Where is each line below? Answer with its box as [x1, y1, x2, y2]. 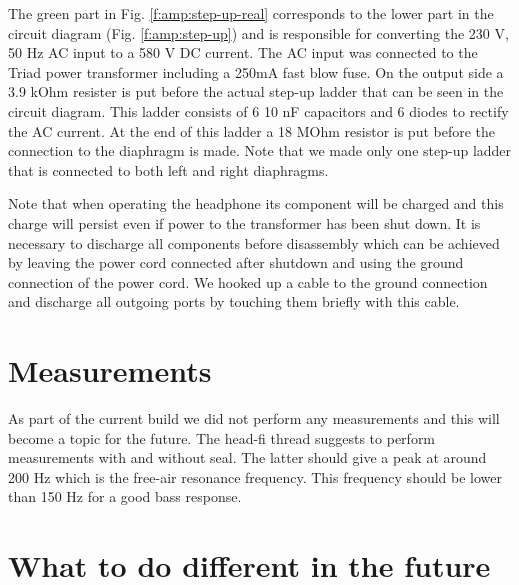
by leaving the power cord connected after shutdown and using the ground [8, 252, 464, 273]
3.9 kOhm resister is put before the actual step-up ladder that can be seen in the [8, 81, 504, 102]
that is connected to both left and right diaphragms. [8, 159, 329, 180]
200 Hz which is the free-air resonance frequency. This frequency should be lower [8, 466, 503, 487]
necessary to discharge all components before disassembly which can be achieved [8, 232, 500, 253]
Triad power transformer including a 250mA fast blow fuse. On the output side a [8, 61, 504, 82]
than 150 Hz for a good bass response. [8, 486, 242, 507]
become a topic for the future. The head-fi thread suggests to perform [8, 427, 436, 448]
